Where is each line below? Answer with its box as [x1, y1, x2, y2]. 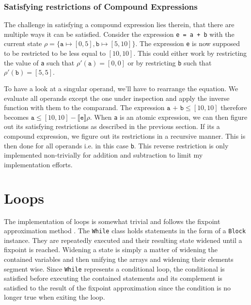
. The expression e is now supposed [135, 38, 240, 48]
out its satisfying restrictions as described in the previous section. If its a [4, 121, 220, 131]
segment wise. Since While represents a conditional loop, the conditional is [4, 263, 225, 273]
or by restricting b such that [127, 57, 212, 67]
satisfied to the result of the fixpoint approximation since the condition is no [4, 282, 231, 292]
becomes [4, 112, 29, 122]
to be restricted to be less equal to [4, 48, 106, 58]
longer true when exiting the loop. [4, 292, 105, 302]
